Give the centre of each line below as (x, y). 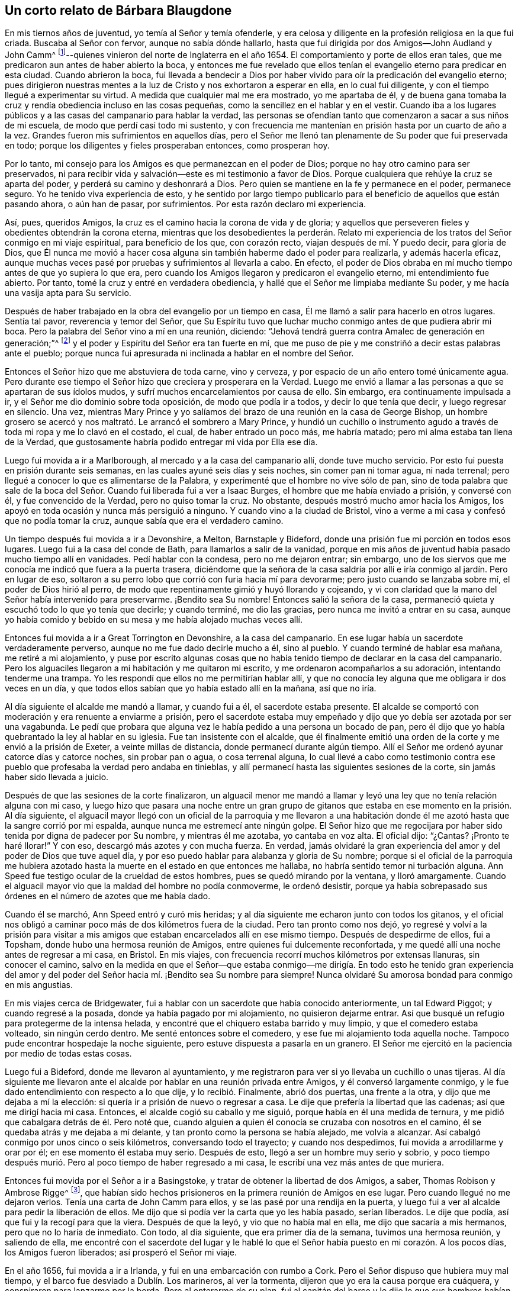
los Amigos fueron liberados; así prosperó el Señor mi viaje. (121, 1253)
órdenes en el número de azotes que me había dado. (108, 896)
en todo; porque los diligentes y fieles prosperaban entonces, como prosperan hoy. (167, 146)
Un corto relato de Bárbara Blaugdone (118, 10)
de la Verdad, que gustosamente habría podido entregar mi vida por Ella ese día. (161, 442)
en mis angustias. (39, 984)
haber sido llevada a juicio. (57, 777)
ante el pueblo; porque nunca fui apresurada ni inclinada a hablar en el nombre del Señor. (179, 353)
